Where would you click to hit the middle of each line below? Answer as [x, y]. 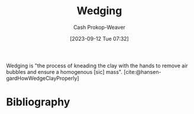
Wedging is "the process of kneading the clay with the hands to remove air [97, 66]
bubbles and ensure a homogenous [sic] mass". [64, 71]
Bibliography [38, 102]
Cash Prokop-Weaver [99, 27]
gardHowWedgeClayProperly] [43, 78]
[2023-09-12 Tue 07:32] [99, 38]
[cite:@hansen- [142, 71]
